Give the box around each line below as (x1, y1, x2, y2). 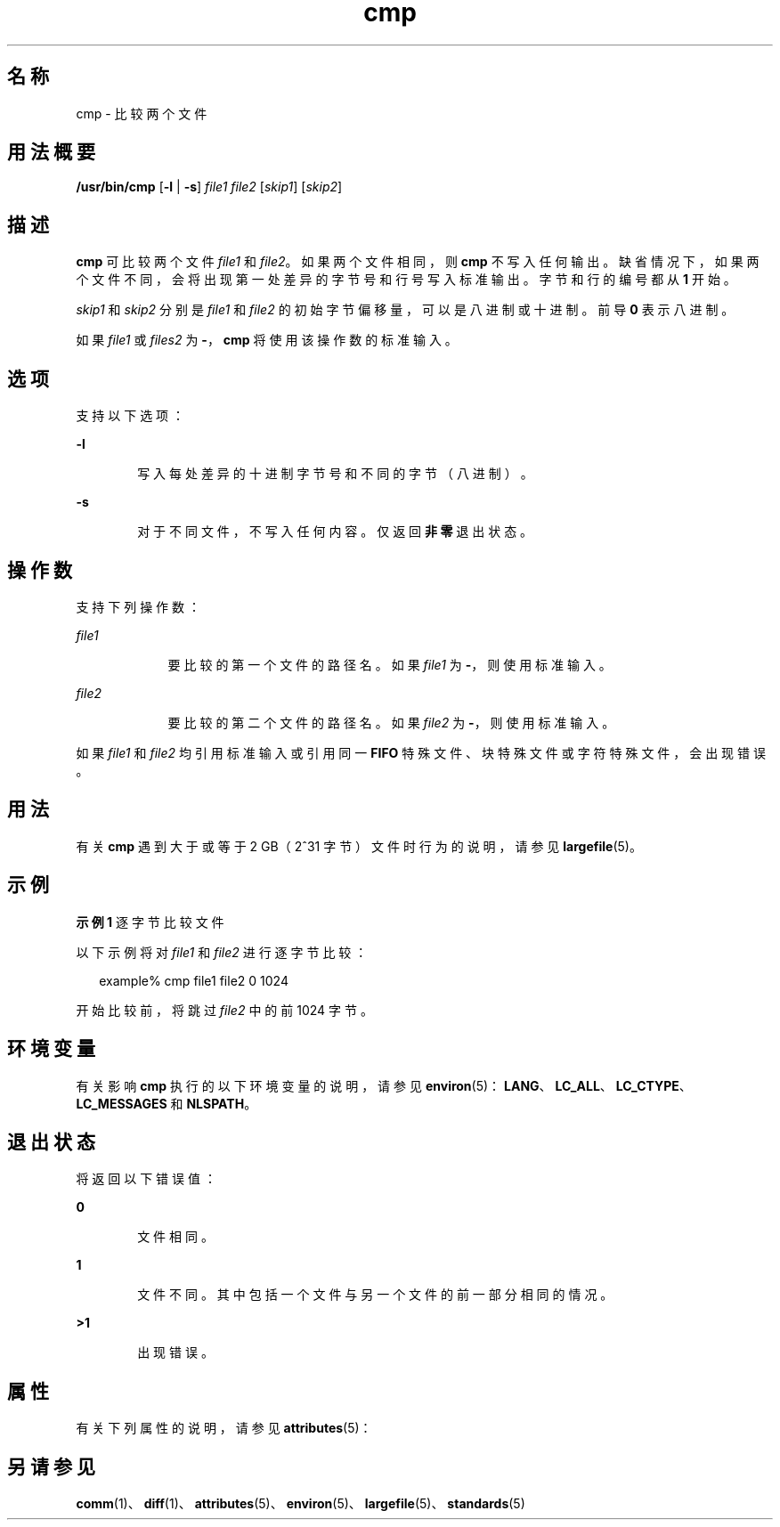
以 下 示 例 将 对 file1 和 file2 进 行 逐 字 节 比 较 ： (76, 944, 368, 960)
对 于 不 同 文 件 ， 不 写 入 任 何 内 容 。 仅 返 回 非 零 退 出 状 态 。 (137, 524, 533, 540)
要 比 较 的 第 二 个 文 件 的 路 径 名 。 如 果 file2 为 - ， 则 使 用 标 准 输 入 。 (167, 714, 615, 730)
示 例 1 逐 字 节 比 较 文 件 (76, 914, 224, 930)
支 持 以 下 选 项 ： (76, 408, 185, 424)
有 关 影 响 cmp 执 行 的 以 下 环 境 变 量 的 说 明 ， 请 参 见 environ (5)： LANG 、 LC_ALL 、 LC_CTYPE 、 (76, 1077, 692, 1093)
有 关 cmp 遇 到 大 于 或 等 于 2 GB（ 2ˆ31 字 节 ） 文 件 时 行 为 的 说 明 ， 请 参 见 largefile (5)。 (76, 838, 642, 854)
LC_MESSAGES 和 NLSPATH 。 (76, 1095, 257, 1111)
